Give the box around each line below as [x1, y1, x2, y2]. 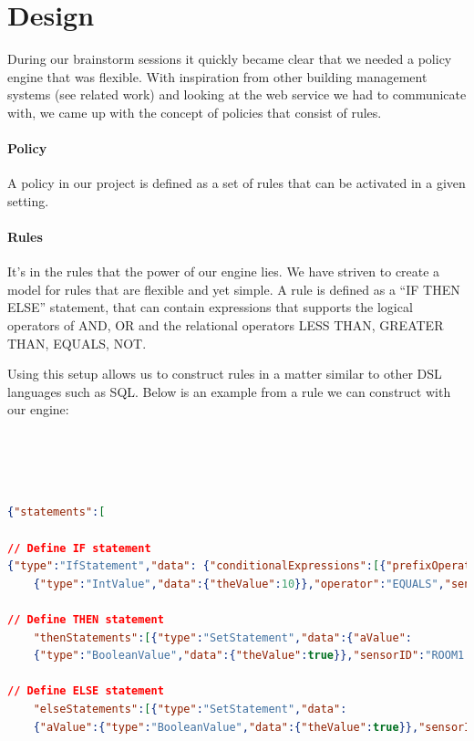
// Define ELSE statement [7, 684, 164, 698]
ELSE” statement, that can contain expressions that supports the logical [7, 297, 413, 317]
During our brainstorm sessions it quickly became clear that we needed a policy [7, 49, 452, 68]
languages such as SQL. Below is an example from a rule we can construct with [7, 381, 451, 401]
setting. [7, 191, 49, 210]
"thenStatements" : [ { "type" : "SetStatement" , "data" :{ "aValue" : [33, 631, 412, 644]
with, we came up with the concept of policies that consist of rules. [7, 102, 382, 121]
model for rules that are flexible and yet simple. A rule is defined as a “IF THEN [7, 279, 460, 298]
